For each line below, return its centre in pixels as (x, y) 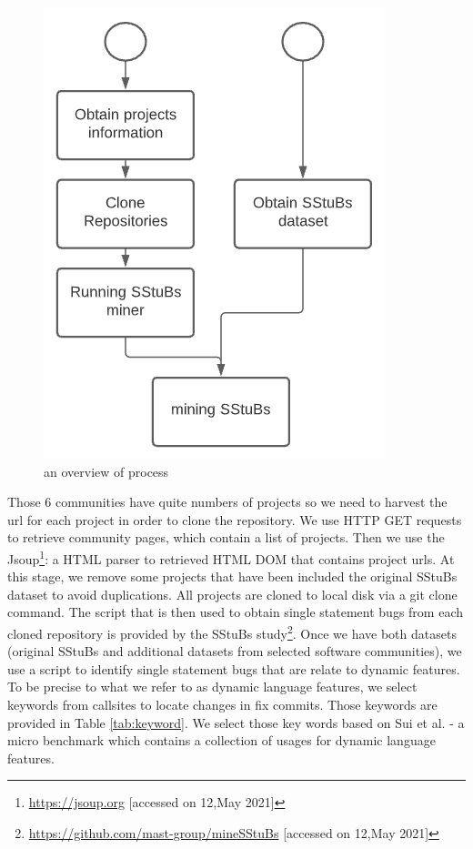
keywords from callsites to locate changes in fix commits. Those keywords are (222, 705)
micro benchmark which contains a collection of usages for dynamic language (221, 740)
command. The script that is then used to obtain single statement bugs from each (236, 612)
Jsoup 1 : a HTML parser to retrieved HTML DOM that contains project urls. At (231, 557)
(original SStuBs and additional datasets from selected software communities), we (235, 651)
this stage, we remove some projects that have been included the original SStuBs (232, 576)
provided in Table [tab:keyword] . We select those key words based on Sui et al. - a (236, 722)
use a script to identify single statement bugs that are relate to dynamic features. (234, 668)
